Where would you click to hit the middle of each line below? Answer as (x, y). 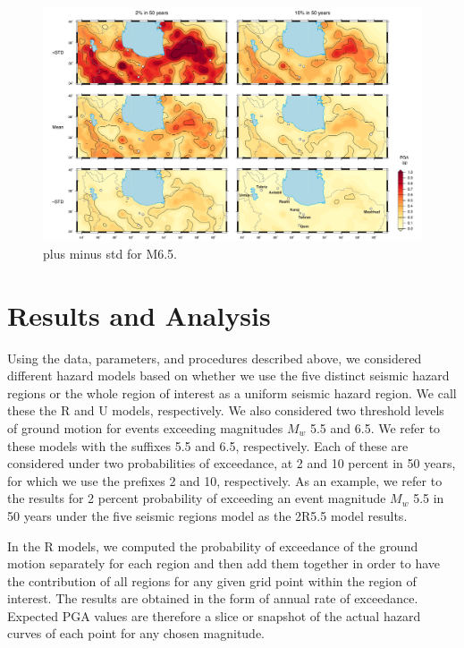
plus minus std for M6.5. (110, 253)
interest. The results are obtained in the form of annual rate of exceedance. (213, 598)
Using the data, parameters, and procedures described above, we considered (215, 358)
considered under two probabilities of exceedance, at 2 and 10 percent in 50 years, (232, 463)
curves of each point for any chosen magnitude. (136, 633)
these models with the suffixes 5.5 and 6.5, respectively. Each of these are (208, 445)
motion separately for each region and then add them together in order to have (224, 563)
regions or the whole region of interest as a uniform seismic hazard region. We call (232, 392)
